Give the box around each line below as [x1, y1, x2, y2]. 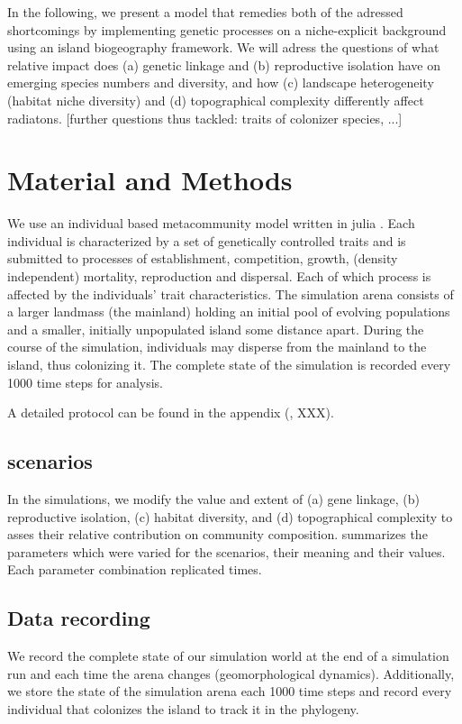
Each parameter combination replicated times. [7, 560, 262, 579]
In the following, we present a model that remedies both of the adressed [7, 3, 403, 21]
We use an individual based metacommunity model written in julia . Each [7, 214, 415, 233]
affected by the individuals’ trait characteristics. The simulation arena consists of [7, 284, 454, 303]
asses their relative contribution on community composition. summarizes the [7, 525, 428, 544]
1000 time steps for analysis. [7, 372, 163, 391]
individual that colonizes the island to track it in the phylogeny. [7, 699, 359, 718]
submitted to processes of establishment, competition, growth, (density [7, 249, 398, 268]
